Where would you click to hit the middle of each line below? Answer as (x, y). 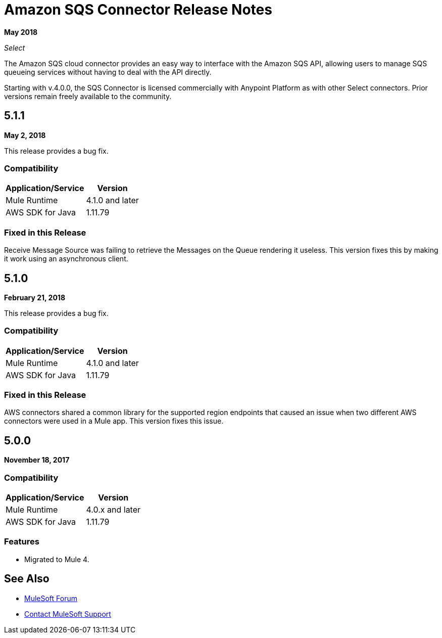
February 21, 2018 (35, 297)
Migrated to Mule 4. (57, 559)
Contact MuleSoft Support (68, 614)
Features (22, 542)
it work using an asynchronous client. (66, 259)
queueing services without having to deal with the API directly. (108, 72)
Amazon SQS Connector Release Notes (138, 10)
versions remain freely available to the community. (88, 96)
